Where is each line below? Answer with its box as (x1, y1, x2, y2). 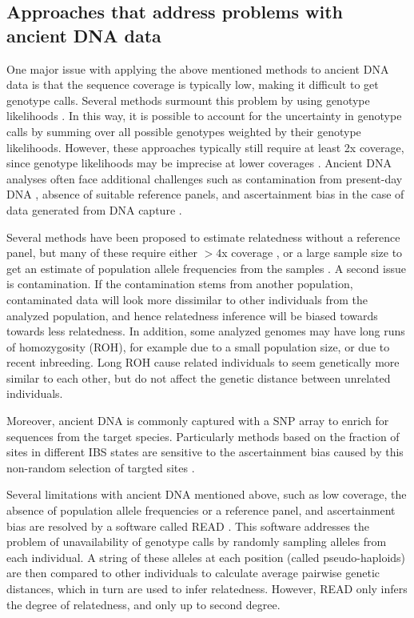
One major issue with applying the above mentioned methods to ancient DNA (6, 60, 389, 77)
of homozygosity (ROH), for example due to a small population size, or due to (6, 338, 390, 355)
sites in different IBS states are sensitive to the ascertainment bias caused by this (6, 443, 404, 460)
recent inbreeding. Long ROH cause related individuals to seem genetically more (6, 354, 400, 371)
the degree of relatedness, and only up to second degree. (6, 596, 281, 612)
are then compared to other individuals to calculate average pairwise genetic (6, 564, 380, 581)
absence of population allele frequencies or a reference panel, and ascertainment (6, 502, 396, 519)
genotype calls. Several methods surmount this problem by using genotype (6, 91, 370, 108)
